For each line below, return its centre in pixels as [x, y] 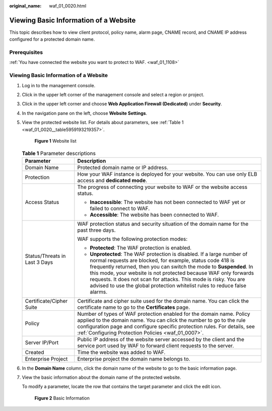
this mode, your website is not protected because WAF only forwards [172, 273]
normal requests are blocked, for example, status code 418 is [162, 260]
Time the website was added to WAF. [121, 352]
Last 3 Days [39, 262]
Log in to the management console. [59, 85]
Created [35, 352]
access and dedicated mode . [112, 180]
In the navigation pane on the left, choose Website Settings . [85, 113]
